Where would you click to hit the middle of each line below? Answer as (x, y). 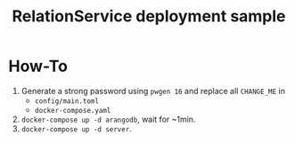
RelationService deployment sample (149, 16)
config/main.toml (67, 101)
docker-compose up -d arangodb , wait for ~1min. (108, 119)
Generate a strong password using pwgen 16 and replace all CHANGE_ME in (153, 91)
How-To (38, 66)
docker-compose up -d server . (77, 128)
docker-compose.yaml (73, 110)
